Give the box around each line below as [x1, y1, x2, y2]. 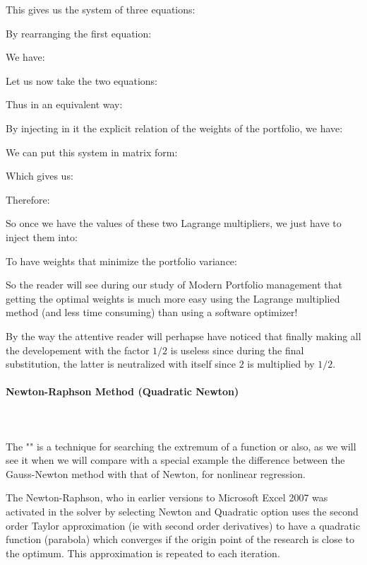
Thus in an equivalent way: [6, 97, 123, 112]
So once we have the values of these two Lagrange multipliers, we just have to [6, 216, 342, 231]
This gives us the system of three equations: [6, 2, 195, 16]
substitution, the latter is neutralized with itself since [6, 356, 236, 371]
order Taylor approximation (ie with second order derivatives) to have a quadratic [6, 518, 361, 532]
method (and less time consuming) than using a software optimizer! [6, 305, 298, 320]
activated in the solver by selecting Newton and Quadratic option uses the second [6, 504, 359, 519]
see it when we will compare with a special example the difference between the [6, 453, 345, 467]
